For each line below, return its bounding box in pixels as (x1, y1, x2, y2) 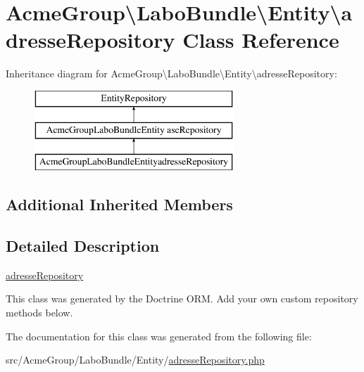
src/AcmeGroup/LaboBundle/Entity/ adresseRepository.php (6, 352, 265, 367)
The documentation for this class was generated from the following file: (6, 328, 312, 343)
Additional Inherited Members (6, 193, 233, 215)
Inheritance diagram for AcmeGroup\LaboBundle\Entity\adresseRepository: (6, 66, 337, 81)
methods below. (6, 305, 73, 320)
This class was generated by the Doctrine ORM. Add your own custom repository (6, 291, 358, 306)
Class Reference (182, 25, 339, 54)
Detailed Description (6, 235, 160, 257)
